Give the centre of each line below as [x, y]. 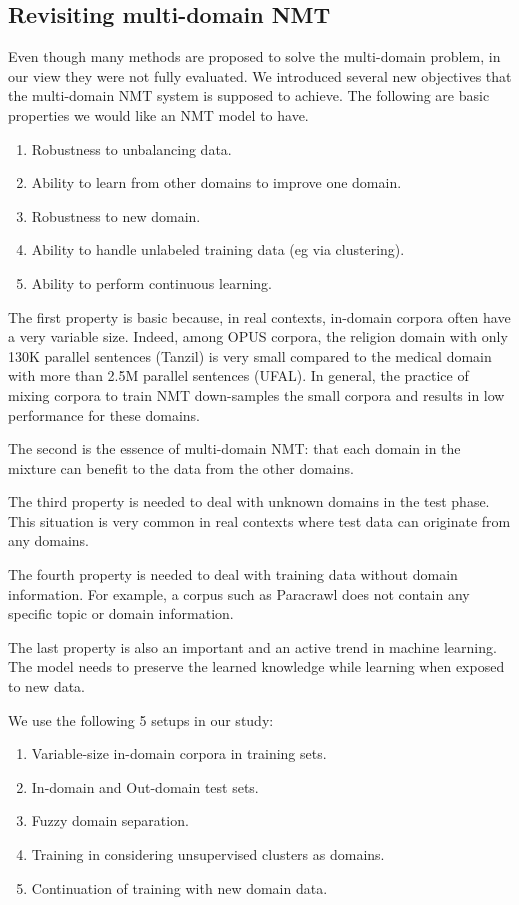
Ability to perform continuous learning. [151, 282]
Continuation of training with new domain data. [179, 887]
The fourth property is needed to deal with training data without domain [233, 574]
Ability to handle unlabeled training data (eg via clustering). [218, 249]
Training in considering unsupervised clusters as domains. [208, 854]
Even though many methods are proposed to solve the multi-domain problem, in [254, 56]
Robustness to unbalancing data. [131, 148]
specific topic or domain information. [121, 613]
